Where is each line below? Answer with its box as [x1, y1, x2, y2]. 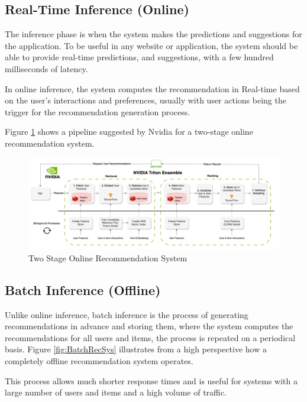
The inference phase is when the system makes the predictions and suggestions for [5, 28, 302, 40]
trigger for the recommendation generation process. [5, 105, 190, 118]
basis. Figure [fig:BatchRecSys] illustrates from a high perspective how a [5, 343, 267, 355]
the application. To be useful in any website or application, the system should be [5, 39, 298, 51]
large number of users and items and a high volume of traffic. [5, 386, 227, 398]
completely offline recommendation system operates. [5, 355, 193, 367]
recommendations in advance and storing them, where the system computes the [5, 320, 293, 332]
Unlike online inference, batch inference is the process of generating [5, 308, 248, 320]
